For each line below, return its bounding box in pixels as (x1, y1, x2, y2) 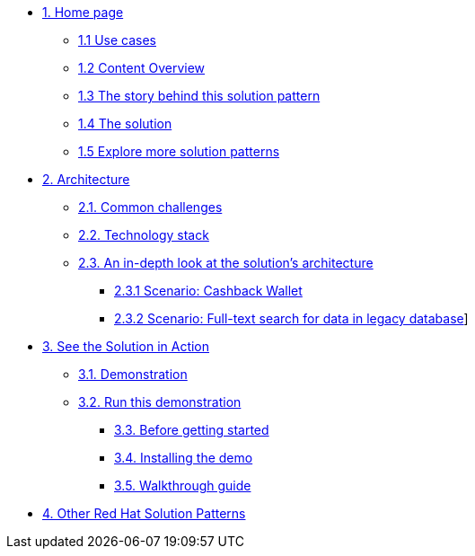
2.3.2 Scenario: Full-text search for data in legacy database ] (114, 311, 469, 326)
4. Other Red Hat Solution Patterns (42, 506, 246, 521)
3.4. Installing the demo (114, 450, 253, 465)
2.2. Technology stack (78, 227, 209, 243)
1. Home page (42, 4, 124, 20)
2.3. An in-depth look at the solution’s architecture (78, 255, 374, 270)
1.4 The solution (78, 116, 172, 131)
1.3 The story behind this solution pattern (78, 88, 321, 103)
